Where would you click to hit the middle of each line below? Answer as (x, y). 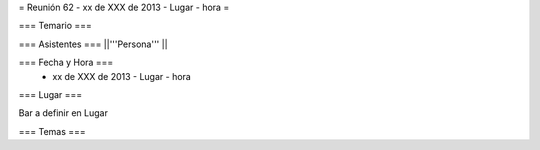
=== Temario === (55, 26)
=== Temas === (52, 131)
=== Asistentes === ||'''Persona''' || (93, 44)
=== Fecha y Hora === (66, 62)
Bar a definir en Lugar (63, 113)
